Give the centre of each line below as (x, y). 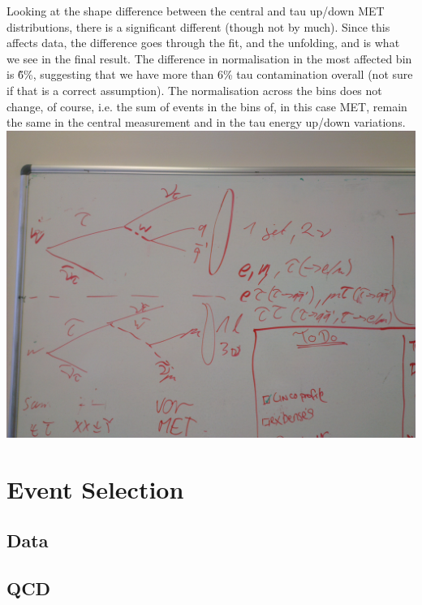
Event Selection (95, 488)
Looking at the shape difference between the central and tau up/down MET (196, 11)
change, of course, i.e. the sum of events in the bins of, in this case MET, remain (207, 106)
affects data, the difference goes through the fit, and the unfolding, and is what (203, 43)
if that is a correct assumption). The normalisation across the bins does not (194, 90)
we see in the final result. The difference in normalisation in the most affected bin (209, 58)
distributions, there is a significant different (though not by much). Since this (198, 26)
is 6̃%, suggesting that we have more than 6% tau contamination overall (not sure (210, 74)
